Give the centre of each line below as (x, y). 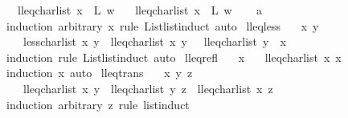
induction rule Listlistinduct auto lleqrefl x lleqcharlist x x (174, 57)
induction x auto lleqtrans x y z (100, 73)
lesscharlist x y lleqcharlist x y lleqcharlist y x (154, 41)
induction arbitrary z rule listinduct (98, 104)
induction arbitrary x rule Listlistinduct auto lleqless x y (163, 25)
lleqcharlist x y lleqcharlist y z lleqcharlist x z (148, 88)
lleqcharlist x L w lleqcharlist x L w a (139, 10)
